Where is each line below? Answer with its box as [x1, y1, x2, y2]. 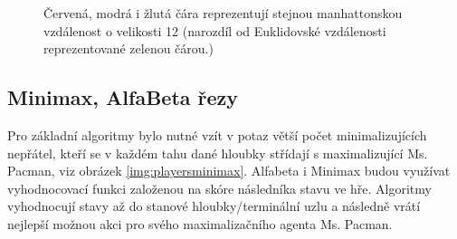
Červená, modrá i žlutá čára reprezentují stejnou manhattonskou [43, 4, 403, 22]
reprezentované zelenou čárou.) [43, 39, 214, 58]
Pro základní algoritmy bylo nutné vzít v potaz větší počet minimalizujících [7, 125, 427, 144]
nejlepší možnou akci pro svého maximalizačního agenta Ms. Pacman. [7, 214, 393, 233]
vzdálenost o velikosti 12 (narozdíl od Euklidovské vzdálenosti [43, 21, 386, 40]
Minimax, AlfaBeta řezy [7, 83, 239, 111]
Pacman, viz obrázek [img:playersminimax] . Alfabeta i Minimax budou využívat [7, 161, 451, 180]
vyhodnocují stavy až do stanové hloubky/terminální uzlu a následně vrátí [7, 196, 421, 215]
